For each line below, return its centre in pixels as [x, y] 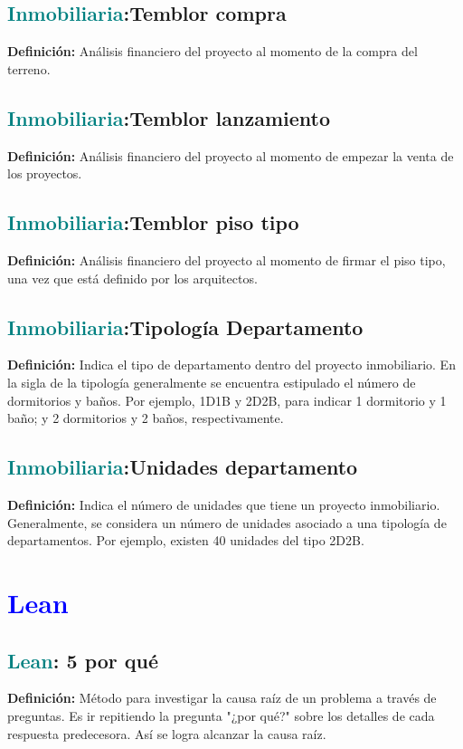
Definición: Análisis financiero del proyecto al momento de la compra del [213, 51]
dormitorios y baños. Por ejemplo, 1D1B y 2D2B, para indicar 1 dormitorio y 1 [227, 400]
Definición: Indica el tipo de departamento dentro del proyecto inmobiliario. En [231, 365]
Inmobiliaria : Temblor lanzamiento [169, 117]
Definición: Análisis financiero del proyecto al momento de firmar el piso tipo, [227, 259]
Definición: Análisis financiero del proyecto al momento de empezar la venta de [231, 155]
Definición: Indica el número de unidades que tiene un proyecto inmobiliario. [224, 504]
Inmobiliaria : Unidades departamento [183, 467]
